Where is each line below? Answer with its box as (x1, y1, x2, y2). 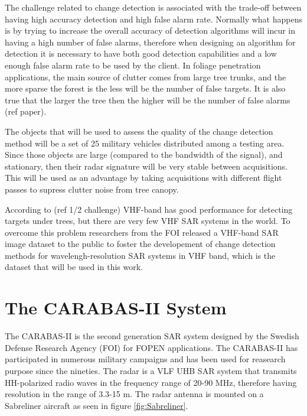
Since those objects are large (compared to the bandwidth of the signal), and (5, 148, 283, 161)
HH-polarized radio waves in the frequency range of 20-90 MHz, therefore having (5, 376, 297, 388)
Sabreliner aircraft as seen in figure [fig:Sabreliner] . (5, 399, 188, 411)
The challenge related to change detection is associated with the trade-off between (5, 1, 302, 13)
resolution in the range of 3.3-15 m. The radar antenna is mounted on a (5, 388, 264, 400)
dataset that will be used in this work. (5, 261, 143, 273)
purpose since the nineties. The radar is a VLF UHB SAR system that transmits (5, 364, 297, 376)
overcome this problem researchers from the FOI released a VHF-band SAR (5, 226, 279, 238)
